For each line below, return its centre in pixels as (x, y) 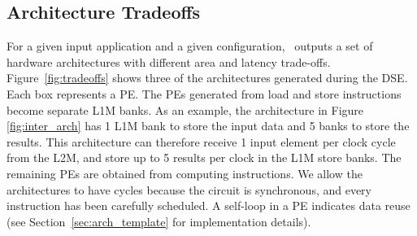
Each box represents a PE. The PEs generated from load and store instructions (204, 93)
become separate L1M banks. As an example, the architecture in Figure (185, 109)
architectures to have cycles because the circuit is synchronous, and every (189, 189)
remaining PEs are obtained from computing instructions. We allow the (185, 173)
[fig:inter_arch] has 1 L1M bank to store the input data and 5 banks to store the (208, 126)
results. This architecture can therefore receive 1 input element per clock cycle (201, 141)
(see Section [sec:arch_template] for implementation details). (159, 221)
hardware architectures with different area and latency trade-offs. (169, 61)
